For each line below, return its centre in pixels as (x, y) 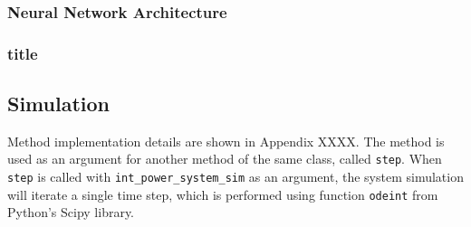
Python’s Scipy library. (71, 212)
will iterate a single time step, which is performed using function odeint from (223, 194)
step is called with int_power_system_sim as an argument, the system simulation (235, 177)
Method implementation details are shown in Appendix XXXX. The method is (226, 141)
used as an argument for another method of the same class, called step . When (225, 159)
